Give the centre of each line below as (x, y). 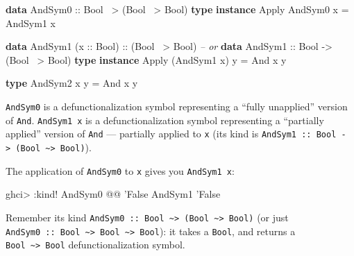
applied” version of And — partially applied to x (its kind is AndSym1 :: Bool (171, 134)
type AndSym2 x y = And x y (72, 83)
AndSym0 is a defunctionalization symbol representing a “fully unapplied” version (177, 106)
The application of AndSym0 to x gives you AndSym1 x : (120, 170)
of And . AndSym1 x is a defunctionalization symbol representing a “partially (165, 120)
